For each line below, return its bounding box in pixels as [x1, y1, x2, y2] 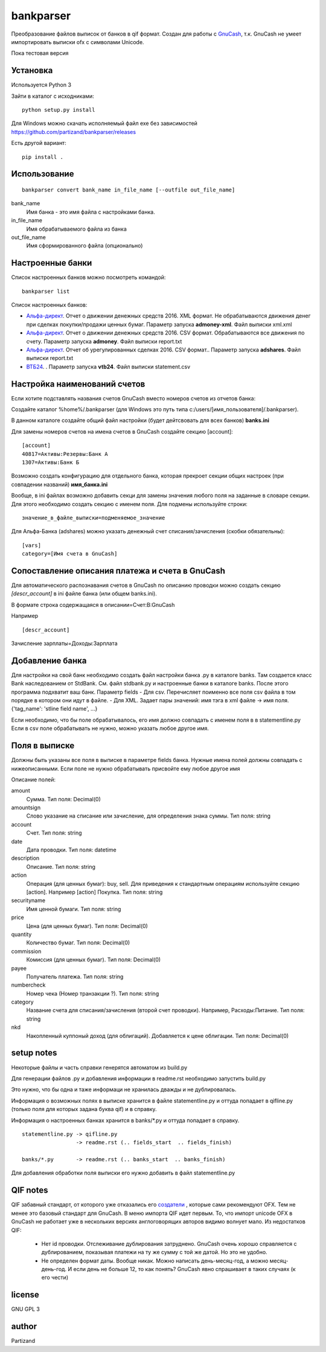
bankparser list [22, 287, 70, 295]
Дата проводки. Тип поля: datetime [26, 846, 117, 854]
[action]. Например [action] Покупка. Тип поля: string [26, 888, 163, 895]
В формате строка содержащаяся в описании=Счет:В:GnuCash [11, 601, 175, 608]
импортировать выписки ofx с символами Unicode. [11, 38, 144, 45]
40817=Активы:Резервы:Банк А [22, 450, 108, 457]
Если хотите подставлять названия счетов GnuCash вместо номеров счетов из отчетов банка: [11, 394, 256, 402]
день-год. [41, 1266, 67, 1273]
